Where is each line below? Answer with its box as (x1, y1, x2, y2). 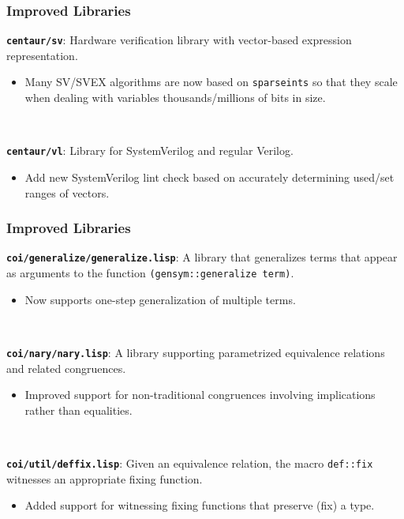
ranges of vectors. (24, 184, 110, 201)
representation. (6, 47, 78, 63)
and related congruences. (6, 359, 126, 376)
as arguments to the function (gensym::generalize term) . (6, 265, 294, 281)
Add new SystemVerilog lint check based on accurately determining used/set (24, 168, 395, 185)
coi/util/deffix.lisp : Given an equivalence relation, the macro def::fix (6, 454, 373, 471)
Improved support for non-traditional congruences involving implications (24, 386, 376, 403)
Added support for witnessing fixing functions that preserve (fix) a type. (24, 497, 375, 513)
